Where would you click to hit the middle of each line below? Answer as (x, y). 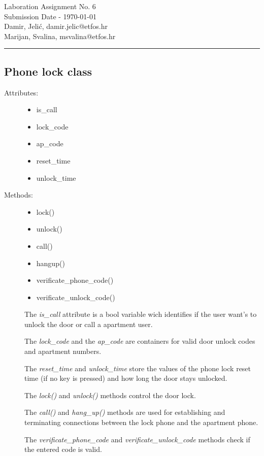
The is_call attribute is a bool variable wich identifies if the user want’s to (141, 314)
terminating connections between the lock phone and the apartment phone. (141, 422)
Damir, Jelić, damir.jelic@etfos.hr (56, 26)
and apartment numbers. (63, 351)
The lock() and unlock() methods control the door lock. (110, 395)
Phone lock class (48, 71)
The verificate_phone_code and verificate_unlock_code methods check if (137, 439)
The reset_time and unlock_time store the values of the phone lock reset (138, 368)
